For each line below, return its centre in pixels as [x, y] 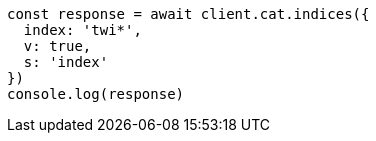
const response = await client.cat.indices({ [188, 14]
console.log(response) [96, 94]
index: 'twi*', [82, 30]
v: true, [57, 46]
